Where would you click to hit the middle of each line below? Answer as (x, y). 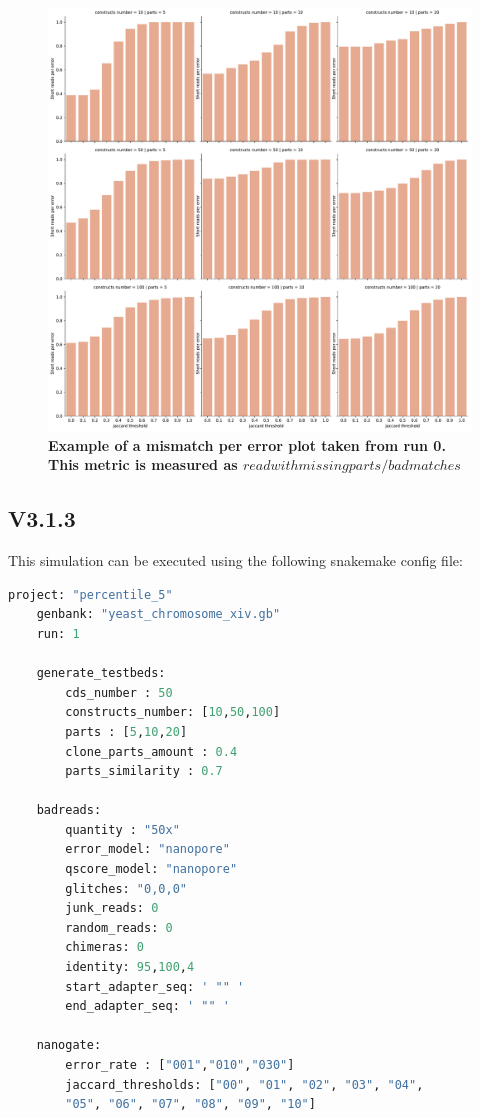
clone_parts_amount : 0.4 (151, 751)
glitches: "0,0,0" (126, 888)
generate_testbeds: (101, 673)
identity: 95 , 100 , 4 (130, 967)
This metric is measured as (143, 464)
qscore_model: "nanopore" (151, 869)
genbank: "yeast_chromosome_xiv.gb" (158, 614)
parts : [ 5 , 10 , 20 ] (126, 731)
